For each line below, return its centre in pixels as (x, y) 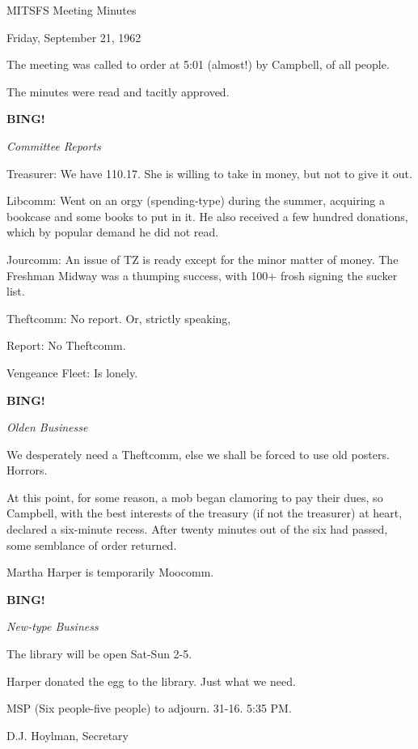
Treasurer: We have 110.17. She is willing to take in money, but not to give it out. (209, 173)
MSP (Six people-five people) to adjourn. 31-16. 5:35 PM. (149, 708)
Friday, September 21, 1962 (74, 37)
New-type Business (53, 626)
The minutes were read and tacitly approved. (118, 91)
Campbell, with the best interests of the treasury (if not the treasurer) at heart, (205, 513)
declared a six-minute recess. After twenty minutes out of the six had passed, (197, 529)
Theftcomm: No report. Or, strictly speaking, (119, 318)
